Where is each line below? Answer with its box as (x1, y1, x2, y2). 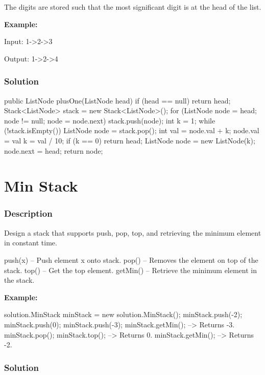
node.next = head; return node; (4, 145, 103, 156)
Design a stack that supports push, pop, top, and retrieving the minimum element (4, 227, 261, 238)
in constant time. (4, 237, 57, 248)
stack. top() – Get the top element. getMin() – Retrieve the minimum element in (4, 264, 257, 275)
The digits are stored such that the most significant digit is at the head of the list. (4, 2, 261, 12)
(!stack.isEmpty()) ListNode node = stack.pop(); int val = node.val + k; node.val (4, 125, 259, 136)
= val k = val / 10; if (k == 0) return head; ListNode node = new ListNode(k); (4, 135, 255, 145)
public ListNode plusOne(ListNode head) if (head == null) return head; (4, 95, 231, 106)
